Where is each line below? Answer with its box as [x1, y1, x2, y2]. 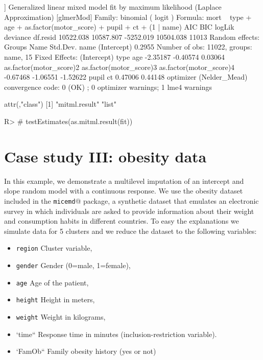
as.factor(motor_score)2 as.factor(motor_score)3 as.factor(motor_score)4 [4, 61, 235, 72]
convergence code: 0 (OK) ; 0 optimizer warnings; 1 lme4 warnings [4, 81, 212, 92]
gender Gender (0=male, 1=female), [16, 259, 131, 270]
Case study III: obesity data [4, 146, 207, 166]
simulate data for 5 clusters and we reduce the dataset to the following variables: [4, 225, 257, 236]
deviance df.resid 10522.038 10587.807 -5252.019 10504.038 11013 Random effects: [4, 31, 260, 42]
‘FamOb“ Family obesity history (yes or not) [16, 346, 156, 356]
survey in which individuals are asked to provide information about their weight [4, 205, 254, 216]
